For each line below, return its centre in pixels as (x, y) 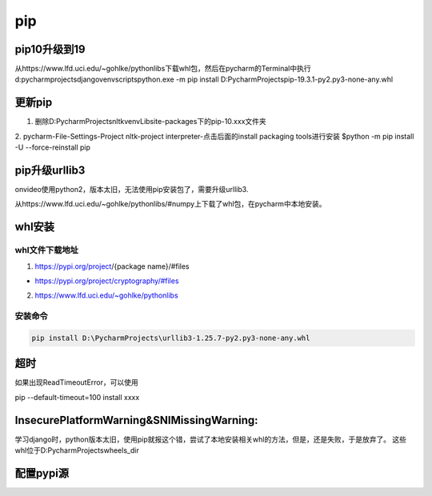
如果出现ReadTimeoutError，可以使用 (77, 382)
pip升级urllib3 (50, 170)
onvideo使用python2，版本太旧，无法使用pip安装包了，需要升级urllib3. (132, 190)
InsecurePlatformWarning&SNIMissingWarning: (137, 420)
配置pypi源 (42, 473)
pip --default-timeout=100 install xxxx (77, 397)
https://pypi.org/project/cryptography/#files (107, 281)
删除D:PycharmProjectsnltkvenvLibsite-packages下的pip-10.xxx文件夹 (151, 122)
